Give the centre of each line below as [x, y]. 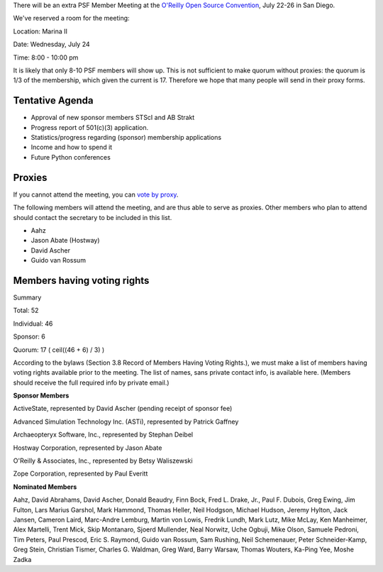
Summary [27, 297]
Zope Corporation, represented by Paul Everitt [81, 474]
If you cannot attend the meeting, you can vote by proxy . [96, 194]
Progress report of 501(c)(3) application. [90, 127]
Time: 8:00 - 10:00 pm [46, 57]
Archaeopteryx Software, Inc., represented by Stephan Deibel [103, 435]
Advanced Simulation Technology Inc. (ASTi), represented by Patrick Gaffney [126, 422]
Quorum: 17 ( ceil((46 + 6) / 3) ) [59, 350]
